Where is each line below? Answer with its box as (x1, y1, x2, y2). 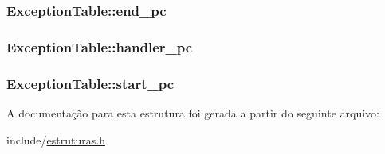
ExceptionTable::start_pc (6, 73, 175, 93)
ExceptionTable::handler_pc (6, 37, 193, 56)
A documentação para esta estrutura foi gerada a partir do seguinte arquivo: (6, 104, 379, 121)
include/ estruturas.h (6, 131, 105, 148)
